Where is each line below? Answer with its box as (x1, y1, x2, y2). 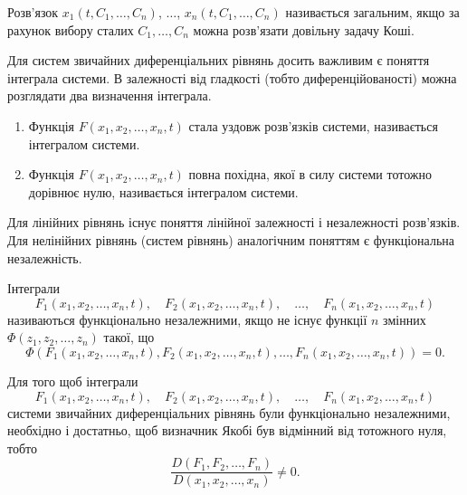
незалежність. (7, 248, 82, 267)
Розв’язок (7, 3, 59, 21)
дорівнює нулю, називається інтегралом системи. (28, 182, 299, 201)
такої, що (103, 328, 155, 347)
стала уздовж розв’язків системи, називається (188, 116, 438, 135)
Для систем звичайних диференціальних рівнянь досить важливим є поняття (7, 51, 430, 70)
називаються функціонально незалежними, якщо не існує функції (7, 309, 367, 328)
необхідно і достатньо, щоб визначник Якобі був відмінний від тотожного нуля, (7, 421, 447, 440)
